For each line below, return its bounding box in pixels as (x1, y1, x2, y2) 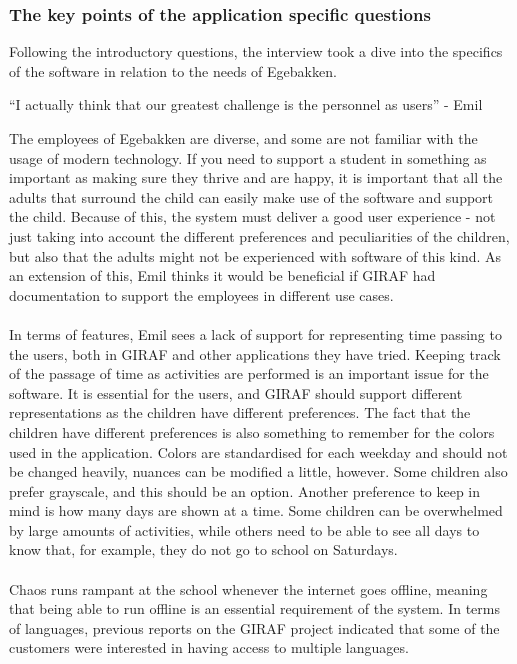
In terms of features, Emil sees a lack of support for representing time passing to (9, 323, 502, 344)
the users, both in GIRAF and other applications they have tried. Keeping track (9, 343, 501, 364)
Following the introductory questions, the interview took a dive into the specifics (9, 41, 503, 62)
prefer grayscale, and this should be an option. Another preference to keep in (9, 480, 481, 501)
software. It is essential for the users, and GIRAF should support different (9, 382, 463, 403)
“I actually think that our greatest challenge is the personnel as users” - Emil (9, 94, 483, 115)
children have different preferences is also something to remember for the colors (9, 421, 495, 442)
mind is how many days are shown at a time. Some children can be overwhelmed (9, 500, 503, 521)
